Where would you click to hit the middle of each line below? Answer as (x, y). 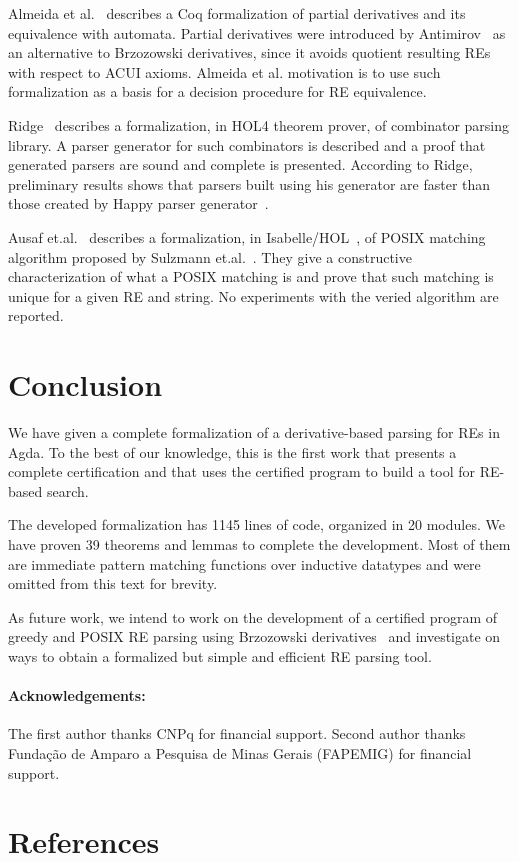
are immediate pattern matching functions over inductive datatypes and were (244, 563)
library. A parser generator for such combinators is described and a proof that (247, 144)
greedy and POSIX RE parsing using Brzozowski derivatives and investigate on (254, 636)
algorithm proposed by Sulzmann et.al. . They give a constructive (210, 256)
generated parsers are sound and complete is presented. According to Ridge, (240, 164)
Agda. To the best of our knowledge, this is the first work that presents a (232, 451)
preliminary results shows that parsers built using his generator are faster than (249, 183)
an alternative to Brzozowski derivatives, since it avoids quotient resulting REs (249, 52)
